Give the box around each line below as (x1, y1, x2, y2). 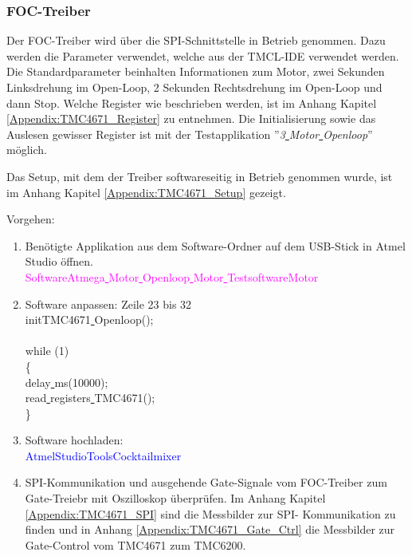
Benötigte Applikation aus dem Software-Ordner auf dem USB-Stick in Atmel (25, 237, 406, 254)
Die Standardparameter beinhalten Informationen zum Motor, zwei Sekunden (6, 63, 385, 80)
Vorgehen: (6, 211, 55, 227)
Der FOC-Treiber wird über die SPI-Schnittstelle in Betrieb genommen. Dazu (6, 32, 386, 49)
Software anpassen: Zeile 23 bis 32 (25, 295, 192, 312)
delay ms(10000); (25, 373, 108, 390)
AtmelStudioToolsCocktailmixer (25, 447, 182, 463)
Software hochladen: (25, 432, 124, 448)
